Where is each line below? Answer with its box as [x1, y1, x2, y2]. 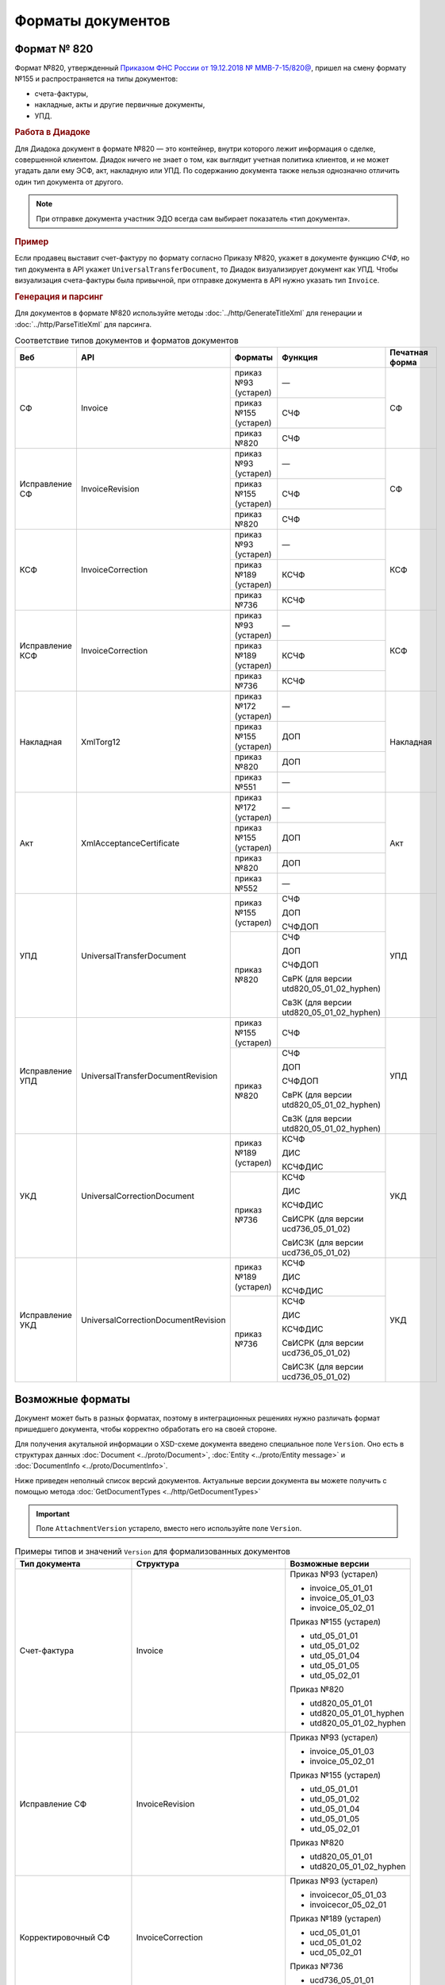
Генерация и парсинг [14, 291, 103, 302]
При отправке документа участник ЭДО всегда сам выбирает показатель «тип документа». [36, 214, 351, 223]
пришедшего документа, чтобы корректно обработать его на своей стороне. [14, 1424, 278, 1434]
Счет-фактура [19, 1644, 75, 1655]
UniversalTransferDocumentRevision [80, 1070, 218, 1081]
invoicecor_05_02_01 [309, 1898, 387, 1910]
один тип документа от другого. [14, 177, 124, 187]
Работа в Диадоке [14, 127, 90, 138]
